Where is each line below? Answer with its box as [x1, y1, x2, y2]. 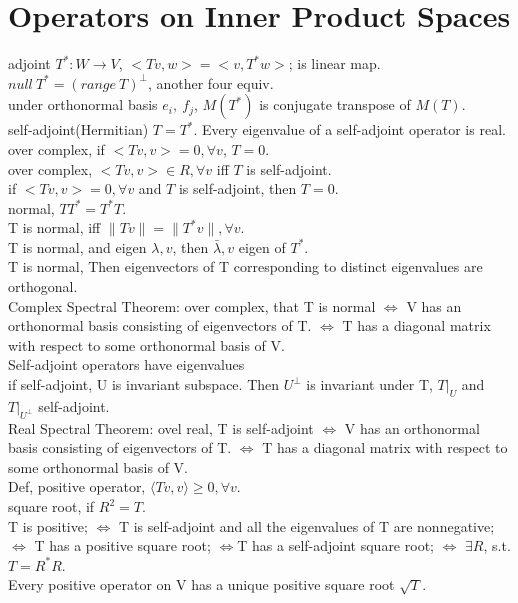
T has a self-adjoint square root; [237, 535, 434, 556]
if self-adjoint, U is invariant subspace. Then [8, 374, 280, 395]
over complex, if [8, 138, 105, 159]
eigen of [238, 236, 286, 257]
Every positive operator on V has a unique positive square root [8, 574, 395, 595]
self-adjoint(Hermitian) [8, 119, 149, 140]
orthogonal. [8, 276, 78, 297]
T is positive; [8, 515, 88, 536]
